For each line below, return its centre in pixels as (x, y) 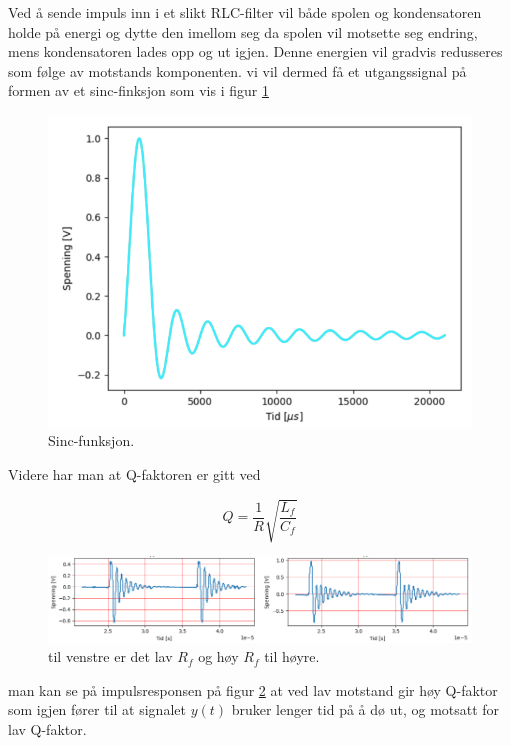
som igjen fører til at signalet (97, 709)
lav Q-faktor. (47, 729)
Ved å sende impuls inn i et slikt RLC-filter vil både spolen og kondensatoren (245, 12)
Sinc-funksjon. (91, 440)
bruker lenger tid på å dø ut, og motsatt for (365, 709)
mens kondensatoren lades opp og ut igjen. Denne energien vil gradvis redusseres (255, 51)
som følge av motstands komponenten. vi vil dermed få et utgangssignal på (237, 70)
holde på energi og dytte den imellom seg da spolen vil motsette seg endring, (243, 31)
